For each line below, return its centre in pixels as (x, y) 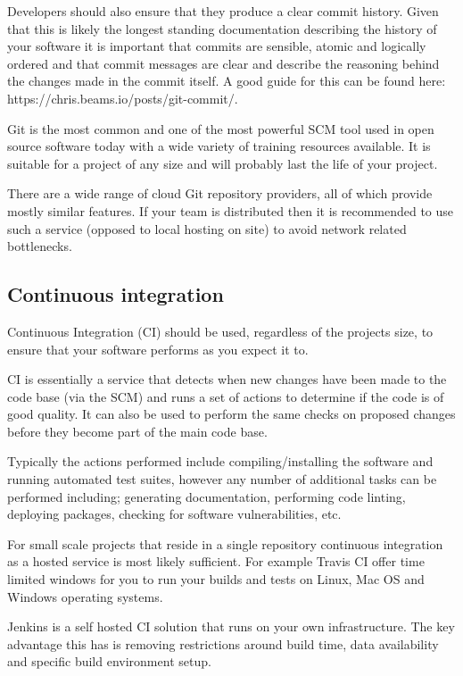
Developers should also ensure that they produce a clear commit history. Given (223, 11)
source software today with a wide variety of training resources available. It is (219, 146)
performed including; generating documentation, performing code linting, (207, 496)
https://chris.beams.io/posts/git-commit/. (123, 98)
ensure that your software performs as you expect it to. (158, 349)
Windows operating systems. (85, 596)
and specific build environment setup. (109, 661)
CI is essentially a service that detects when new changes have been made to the (227, 379)
